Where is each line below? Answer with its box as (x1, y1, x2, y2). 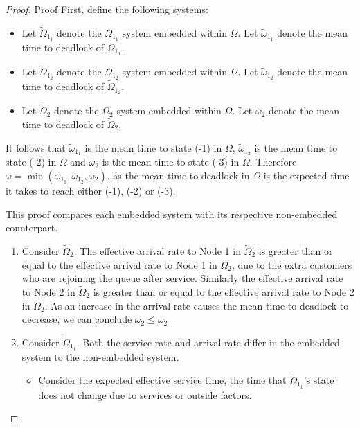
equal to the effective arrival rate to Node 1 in (21, 257, 217, 271)
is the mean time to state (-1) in (84, 140, 222, 154)
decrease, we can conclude (21, 312, 132, 326)
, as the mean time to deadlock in (107, 168, 250, 182)
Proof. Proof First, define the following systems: (6, 2, 208, 16)
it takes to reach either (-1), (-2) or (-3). (6, 183, 176, 197)
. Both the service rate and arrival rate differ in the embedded (76, 335, 340, 349)
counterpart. (6, 220, 58, 235)
